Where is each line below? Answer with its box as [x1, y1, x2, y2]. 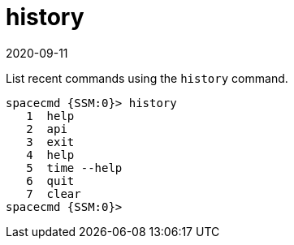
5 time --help [26, 161, 123, 174]
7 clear [26, 187, 81, 200]
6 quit [26, 174, 75, 187]
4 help [26, 148, 75, 161]
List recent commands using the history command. [6, 71, 288, 85]
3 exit [26, 135, 75, 148]
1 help [26, 109, 75, 122]
